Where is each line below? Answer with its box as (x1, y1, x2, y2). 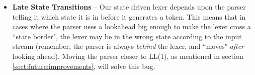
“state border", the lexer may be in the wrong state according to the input (12, 31, 242, 41)
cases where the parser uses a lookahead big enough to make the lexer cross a (12, 21, 251, 32)
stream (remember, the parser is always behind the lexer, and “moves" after (12, 41, 244, 51)
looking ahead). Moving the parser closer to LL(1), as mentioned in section (12, 50, 243, 61)
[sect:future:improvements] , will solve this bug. (12, 60, 155, 71)
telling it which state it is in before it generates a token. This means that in (12, 11, 246, 22)
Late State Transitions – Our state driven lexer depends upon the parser (12, 2, 246, 12)
